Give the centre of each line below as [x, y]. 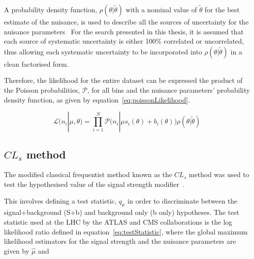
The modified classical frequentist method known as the [88, 174]
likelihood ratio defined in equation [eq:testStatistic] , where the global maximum [126, 231]
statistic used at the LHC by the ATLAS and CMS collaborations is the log [118, 221]
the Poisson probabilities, [42, 90]
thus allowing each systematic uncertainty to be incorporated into [103, 51]
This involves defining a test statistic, [60, 200]
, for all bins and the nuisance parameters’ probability [169, 90]
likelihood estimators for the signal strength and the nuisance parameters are [120, 241]
